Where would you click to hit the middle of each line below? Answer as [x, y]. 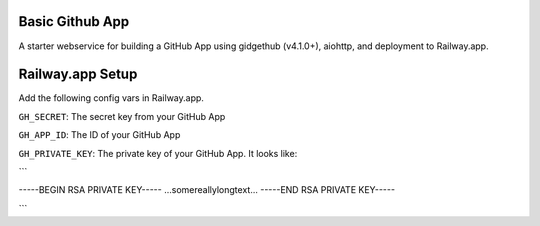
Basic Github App [74, 21]
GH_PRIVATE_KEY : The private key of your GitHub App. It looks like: [158, 153]
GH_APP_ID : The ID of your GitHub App [99, 135]
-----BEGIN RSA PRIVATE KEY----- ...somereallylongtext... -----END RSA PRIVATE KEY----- [206, 190]
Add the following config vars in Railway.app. [111, 98]
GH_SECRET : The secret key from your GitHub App [122, 116]
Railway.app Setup [78, 74]
